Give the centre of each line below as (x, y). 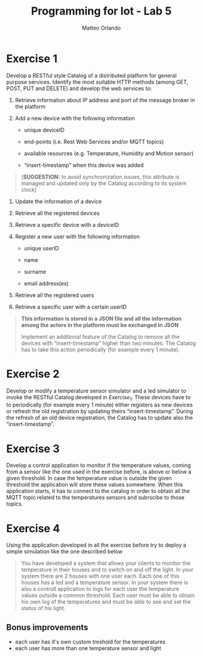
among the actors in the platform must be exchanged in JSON (100, 325)
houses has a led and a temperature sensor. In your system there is (104, 582)
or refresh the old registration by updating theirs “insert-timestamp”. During (100, 411)
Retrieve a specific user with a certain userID (71, 307)
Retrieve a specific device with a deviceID (67, 224)
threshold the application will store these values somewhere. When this (95, 484)
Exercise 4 (33, 528)
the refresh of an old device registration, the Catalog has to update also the (99, 418)
